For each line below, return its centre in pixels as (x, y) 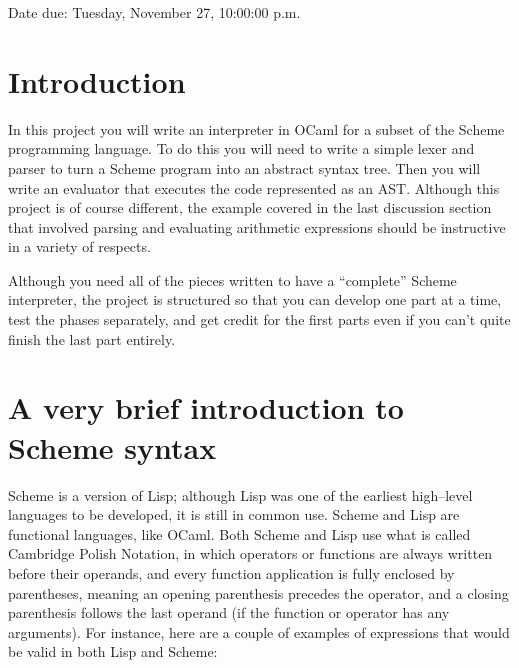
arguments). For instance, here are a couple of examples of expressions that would (259, 631)
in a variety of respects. (79, 246)
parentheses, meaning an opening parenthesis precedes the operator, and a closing (258, 592)
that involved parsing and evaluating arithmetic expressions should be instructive (257, 226)
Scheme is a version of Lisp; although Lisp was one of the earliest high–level (240, 494)
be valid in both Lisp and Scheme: (113, 651)
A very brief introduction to (206, 407)
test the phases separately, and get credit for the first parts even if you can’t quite (259, 319)
